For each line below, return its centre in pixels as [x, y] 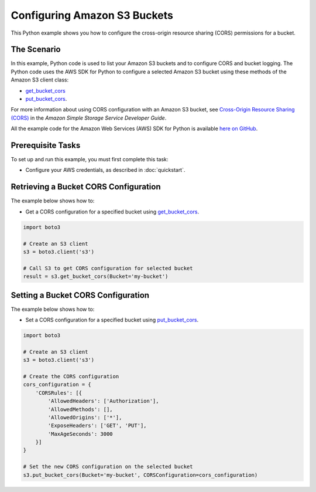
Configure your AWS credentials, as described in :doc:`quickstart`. [105, 170]
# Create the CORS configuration [71, 376]
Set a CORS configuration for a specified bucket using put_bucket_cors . [112, 320]
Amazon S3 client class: [40, 80]
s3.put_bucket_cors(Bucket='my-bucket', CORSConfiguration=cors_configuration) [140, 475]
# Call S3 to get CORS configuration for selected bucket [108, 268]
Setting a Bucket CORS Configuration [80, 295]
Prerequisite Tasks [46, 145]
